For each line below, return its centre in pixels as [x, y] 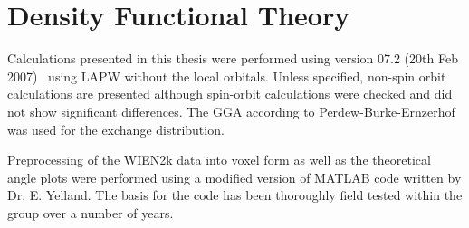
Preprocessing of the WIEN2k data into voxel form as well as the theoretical [219, 160]
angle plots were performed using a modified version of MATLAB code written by [234, 177]
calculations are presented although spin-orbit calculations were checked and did [230, 94]
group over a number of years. [91, 212]
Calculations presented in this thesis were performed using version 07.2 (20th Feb [233, 58]
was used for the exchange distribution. [116, 129]
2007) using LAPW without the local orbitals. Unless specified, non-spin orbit [227, 76]
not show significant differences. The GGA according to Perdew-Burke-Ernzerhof [231, 111]
